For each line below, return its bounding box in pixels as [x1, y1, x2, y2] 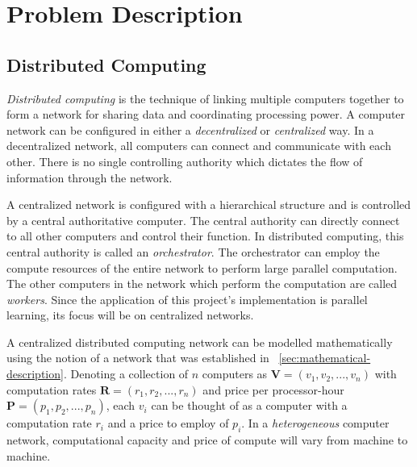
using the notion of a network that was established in [6, 349, 269, 366]
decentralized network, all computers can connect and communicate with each [6, 137, 391, 154]
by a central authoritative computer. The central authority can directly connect [6, 211, 400, 228]
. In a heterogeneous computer [241, 415, 390, 432]
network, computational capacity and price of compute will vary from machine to [6, 432, 408, 448]
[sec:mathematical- [278, 349, 371, 366]
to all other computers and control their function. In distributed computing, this [6, 227, 404, 244]
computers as [202, 365, 268, 382]
